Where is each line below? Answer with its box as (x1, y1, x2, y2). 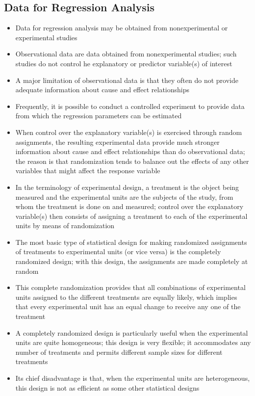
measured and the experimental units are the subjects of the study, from (15, 191, 233, 202)
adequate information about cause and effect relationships (15, 84, 190, 95)
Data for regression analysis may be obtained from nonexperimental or (15, 23, 228, 33)
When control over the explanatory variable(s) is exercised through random (15, 127, 242, 137)
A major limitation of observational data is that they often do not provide (15, 75, 238, 85)
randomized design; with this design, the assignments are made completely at (15, 256, 248, 266)
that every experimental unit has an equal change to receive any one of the (15, 301, 241, 312)
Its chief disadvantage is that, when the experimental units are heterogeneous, (15, 373, 250, 383)
